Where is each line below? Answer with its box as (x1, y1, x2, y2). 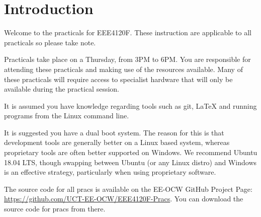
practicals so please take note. (4, 37, 96, 47)
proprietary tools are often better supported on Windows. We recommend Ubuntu (4, 147, 257, 158)
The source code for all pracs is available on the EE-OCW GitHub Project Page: (4, 183, 252, 194)
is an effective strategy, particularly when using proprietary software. (4, 167, 216, 177)
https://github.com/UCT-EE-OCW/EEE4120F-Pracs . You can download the (4, 193, 243, 204)
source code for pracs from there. (4, 203, 106, 214)
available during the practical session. (4, 84, 119, 94)
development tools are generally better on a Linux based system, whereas (4, 137, 230, 148)
